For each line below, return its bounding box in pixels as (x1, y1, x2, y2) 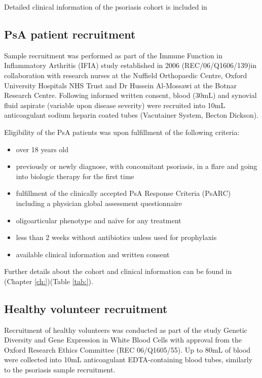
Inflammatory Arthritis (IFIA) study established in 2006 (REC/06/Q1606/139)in (4, 60, 257, 71)
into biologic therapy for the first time (16, 170, 134, 181)
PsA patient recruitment (4, 26, 136, 42)
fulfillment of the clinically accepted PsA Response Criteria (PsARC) (16, 188, 231, 198)
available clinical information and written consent (16, 249, 170, 259)
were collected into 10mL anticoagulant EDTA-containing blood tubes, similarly (4, 354, 253, 365)
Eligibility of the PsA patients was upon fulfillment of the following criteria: (4, 126, 240, 137)
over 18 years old (16, 144, 68, 154)
